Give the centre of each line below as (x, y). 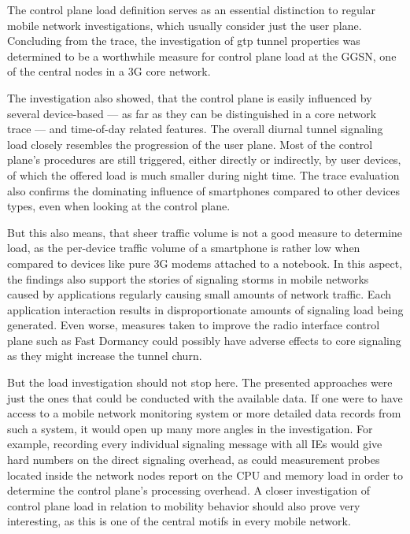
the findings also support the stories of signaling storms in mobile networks (188, 278)
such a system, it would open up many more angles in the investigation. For (190, 428)
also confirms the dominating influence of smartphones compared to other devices (204, 190)
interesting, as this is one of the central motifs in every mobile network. (179, 521)
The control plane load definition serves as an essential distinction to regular (192, 9)
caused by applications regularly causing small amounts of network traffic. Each (199, 294)
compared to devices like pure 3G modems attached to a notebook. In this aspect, (205, 263)
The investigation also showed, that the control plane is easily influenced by (190, 97)
